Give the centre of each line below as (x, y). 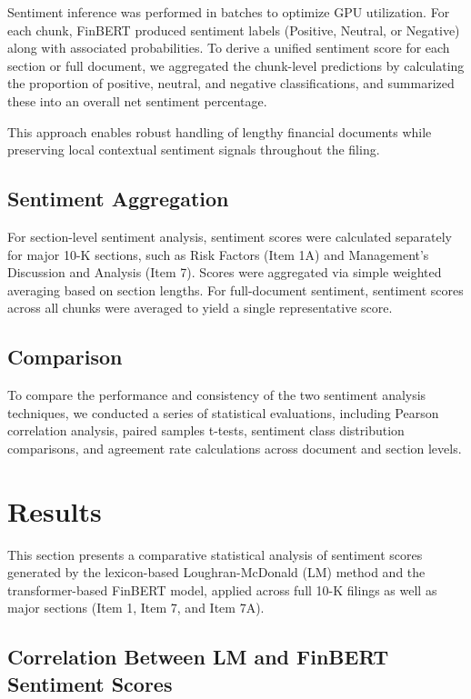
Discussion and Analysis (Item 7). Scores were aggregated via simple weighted (225, 272)
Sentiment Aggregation (118, 199)
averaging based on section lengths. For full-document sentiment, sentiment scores (235, 290)
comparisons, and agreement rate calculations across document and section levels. (235, 448)
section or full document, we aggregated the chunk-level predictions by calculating (236, 65)
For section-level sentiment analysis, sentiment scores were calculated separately (230, 236)
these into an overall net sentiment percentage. (137, 100)
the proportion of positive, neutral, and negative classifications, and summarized (231, 83)
